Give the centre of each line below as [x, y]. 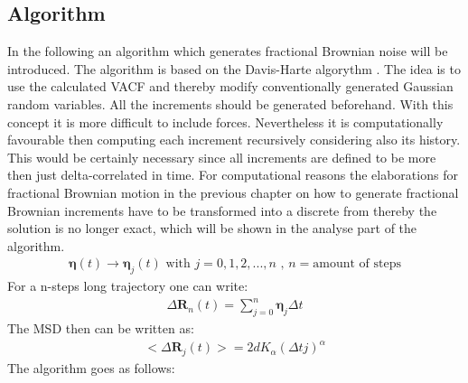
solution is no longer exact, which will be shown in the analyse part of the [212, 228]
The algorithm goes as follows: [91, 367]
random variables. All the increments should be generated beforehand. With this [230, 103]
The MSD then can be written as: [101, 328]
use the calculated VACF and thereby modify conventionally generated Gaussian [230, 86]
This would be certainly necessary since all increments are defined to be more [222, 157]
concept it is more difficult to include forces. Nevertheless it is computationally [225, 121]
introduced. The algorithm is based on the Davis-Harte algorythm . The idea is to [234, 68]
